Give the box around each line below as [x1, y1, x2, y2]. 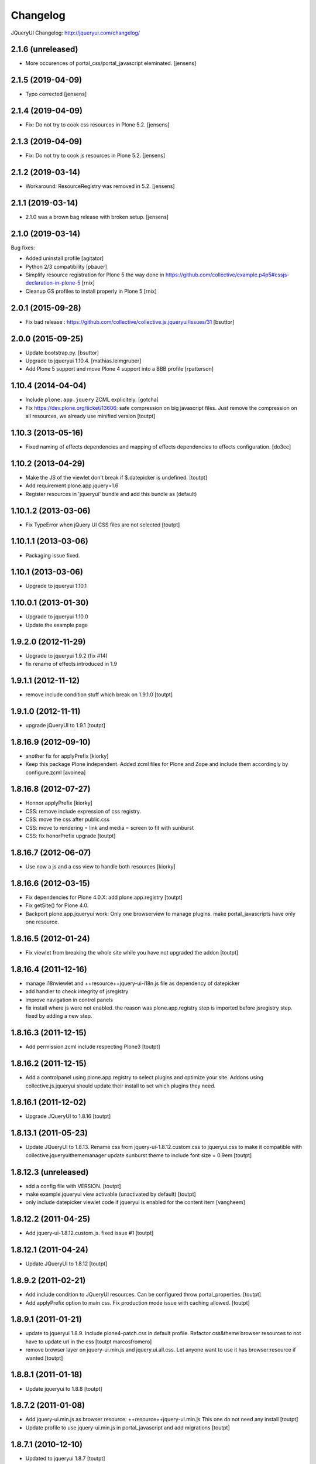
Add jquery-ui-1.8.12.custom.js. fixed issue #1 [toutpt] [25, 1230, 154, 1237]
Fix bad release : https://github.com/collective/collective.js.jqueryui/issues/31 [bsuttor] [25, 318, 235, 325]
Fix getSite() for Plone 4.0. [25, 902, 89, 909]
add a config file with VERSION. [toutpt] [25, 1182, 121, 1189]
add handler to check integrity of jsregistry [25, 988, 129, 995]
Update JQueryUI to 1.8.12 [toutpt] [25, 1260, 108, 1267]
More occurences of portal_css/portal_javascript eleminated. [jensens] [25, 60, 197, 67]
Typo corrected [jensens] [25, 91, 87, 98]
